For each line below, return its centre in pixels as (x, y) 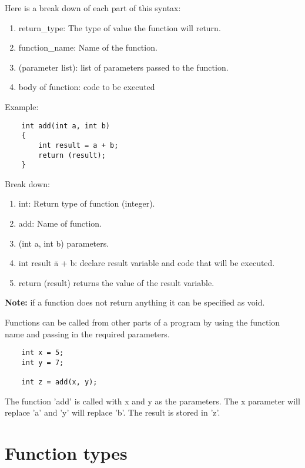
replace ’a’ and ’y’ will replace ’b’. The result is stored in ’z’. (113, 412)
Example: (22, 106)
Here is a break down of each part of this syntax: (93, 8)
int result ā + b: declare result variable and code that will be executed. (147, 263)
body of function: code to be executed (87, 87)
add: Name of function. (60, 223)
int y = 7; (43, 362)
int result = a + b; (78, 145)
